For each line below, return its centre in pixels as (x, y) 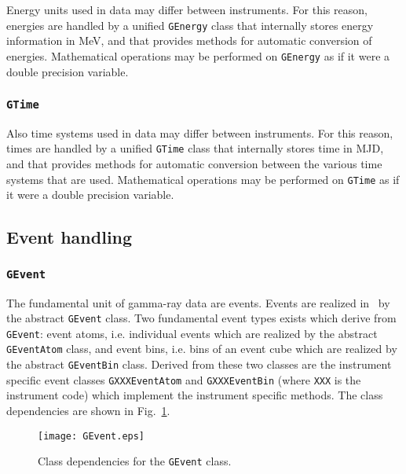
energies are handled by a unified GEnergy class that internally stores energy (190, 25)
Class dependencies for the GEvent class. (135, 461)
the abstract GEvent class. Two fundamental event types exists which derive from (201, 318)
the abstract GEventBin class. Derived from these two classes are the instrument (199, 364)
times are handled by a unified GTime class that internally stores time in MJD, (195, 148)
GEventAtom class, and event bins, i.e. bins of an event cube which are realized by (202, 349)
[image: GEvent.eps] (91, 436)
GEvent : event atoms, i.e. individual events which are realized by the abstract (192, 333)
